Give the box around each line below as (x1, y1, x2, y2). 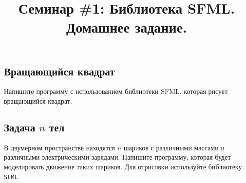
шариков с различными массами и (123, 142, 225, 152)
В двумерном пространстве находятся (4, 142, 115, 152)
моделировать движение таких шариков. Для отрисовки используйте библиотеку (4, 161, 242, 171)
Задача (4, 119, 36, 134)
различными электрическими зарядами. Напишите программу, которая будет (4, 152, 231, 162)
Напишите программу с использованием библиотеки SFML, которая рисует (4, 86, 228, 96)
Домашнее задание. (66, 17, 187, 37)
